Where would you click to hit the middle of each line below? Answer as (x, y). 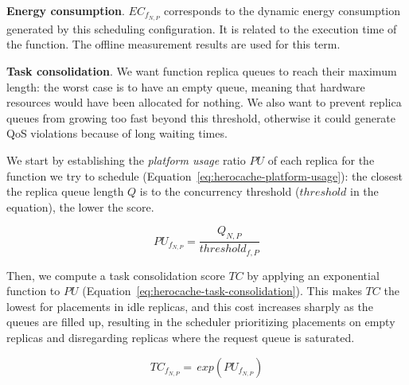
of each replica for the (321, 160)
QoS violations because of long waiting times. (117, 133)
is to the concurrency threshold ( (220, 191)
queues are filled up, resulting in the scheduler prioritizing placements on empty (201, 322)
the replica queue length (65, 191)
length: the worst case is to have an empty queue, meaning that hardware (186, 86)
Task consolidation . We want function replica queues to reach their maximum (202, 71)
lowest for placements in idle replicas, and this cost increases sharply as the (190, 306)
